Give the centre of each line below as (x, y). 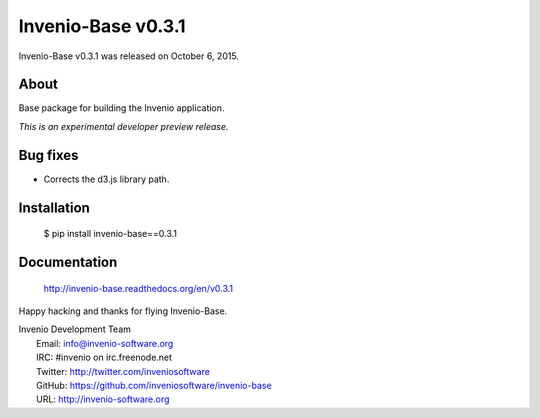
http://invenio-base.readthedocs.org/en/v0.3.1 (138, 288)
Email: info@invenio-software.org (105, 343)
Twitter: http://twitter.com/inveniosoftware (123, 371)
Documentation (68, 261)
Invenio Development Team (75, 329)
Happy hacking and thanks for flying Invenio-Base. (123, 311)
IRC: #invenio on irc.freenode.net (104, 357)
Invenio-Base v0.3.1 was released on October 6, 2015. (129, 56)
